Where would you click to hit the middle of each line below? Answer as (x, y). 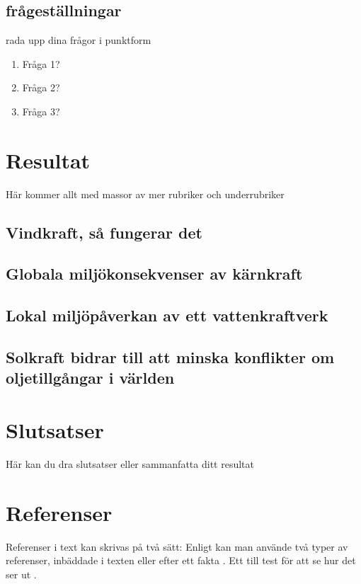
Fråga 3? (41, 111)
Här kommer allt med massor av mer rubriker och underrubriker (145, 194)
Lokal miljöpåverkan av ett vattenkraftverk (167, 315)
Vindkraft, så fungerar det (104, 232)
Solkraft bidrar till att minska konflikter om (170, 357)
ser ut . (21, 574)
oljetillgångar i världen (90, 378)
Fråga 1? (41, 63)
